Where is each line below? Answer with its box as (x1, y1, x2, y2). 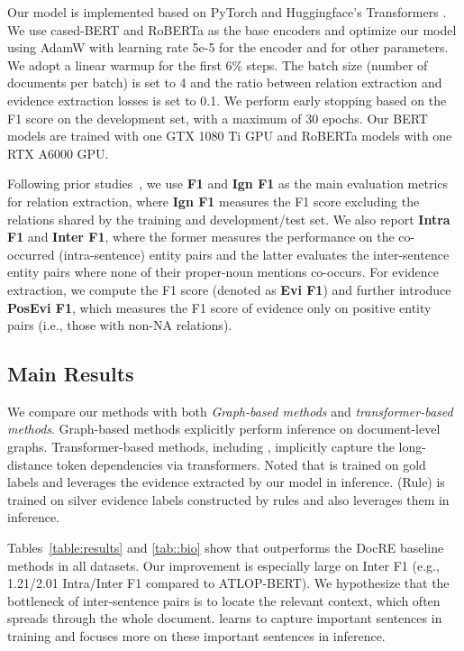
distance (7, 454, 52, 473)
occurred (7, 244, 55, 263)
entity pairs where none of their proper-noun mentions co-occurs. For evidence (7, 262, 440, 281)
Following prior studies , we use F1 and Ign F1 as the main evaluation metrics (7, 174, 449, 193)
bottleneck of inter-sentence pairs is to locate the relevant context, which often (7, 591, 441, 610)
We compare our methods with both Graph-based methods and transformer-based (7, 401, 453, 420)
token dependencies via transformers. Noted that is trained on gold (56, 454, 426, 473)
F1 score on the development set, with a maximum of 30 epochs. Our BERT (7, 108, 428, 127)
